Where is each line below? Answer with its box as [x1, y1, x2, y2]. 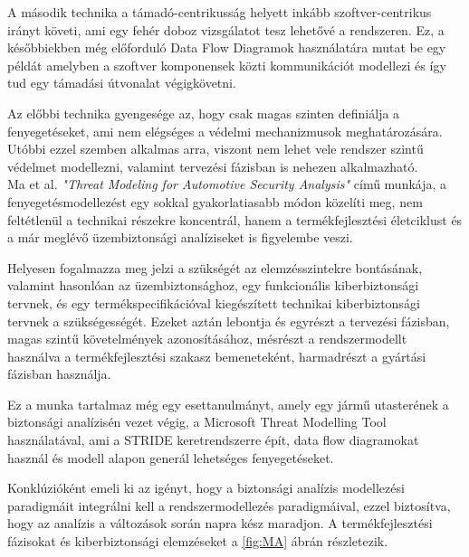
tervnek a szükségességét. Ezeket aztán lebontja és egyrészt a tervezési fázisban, [7, 311, 450, 330]
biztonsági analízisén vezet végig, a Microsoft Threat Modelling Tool [7, 412, 387, 431]
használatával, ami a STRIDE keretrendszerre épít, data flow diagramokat [7, 430, 419, 449]
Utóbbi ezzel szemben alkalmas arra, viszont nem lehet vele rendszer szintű [7, 139, 424, 158]
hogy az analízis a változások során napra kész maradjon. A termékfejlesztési [7, 514, 433, 533]
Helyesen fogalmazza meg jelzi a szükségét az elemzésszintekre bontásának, [7, 258, 423, 277]
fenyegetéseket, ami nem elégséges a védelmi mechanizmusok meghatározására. [7, 121, 443, 140]
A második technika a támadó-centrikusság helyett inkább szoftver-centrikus [7, 3, 432, 21]
